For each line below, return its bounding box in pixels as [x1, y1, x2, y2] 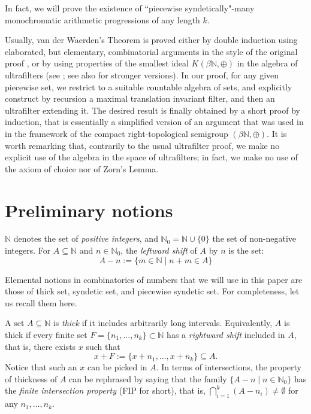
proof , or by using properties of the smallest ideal [5, 57, 189, 69]
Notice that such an [5, 361, 77, 373]
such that [86, 340, 120, 352]
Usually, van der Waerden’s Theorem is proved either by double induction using [5, 34, 298, 46]
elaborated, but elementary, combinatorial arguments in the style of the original [5, 45, 298, 57]
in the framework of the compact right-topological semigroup [5, 127, 228, 139]
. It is [267, 127, 287, 139]
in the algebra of [237, 57, 298, 69]
